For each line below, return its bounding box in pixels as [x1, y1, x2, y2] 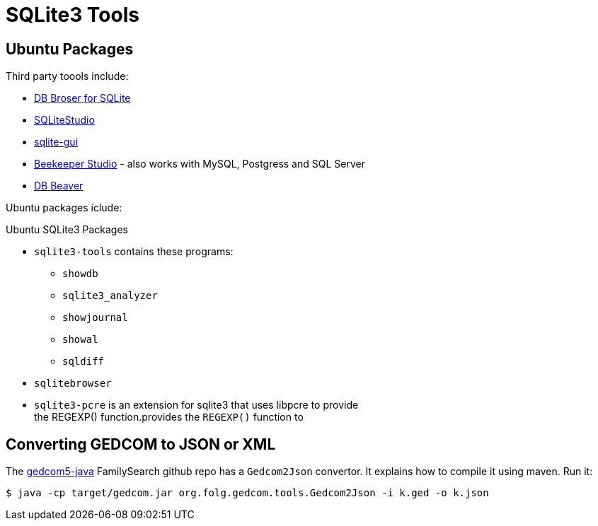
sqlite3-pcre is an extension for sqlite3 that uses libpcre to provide [34, 399, 359, 411]
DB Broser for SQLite [34, 92, 131, 105]
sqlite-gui [34, 136, 79, 148]
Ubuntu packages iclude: [6, 201, 122, 214]
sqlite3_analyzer [62, 290, 158, 302]
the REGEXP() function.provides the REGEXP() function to [34, 411, 304, 423]
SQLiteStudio [34, 114, 95, 127]
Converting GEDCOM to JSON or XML [6, 435, 276, 453]
